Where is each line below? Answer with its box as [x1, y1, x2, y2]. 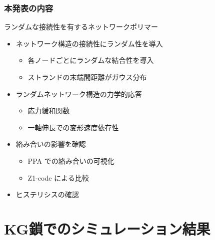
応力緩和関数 [27, 105, 70, 116]
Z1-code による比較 [27, 172, 89, 183]
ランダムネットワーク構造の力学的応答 [15, 88, 142, 99]
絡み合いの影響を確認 [15, 139, 86, 149]
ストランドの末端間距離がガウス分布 [27, 72, 147, 82]
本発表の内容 [4, 1, 53, 14]
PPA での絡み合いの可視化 [27, 155, 114, 166]
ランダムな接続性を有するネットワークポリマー [4, 21, 158, 32]
